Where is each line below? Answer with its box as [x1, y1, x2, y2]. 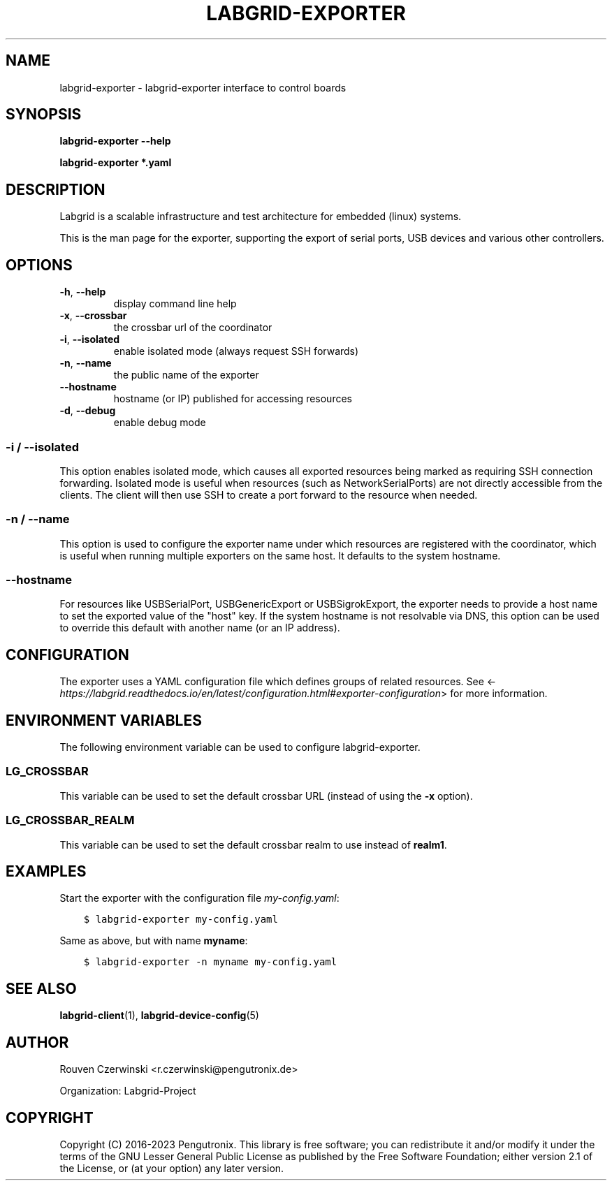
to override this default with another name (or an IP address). [59, 622, 340, 634]
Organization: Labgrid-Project [59, 1085, 196, 1097]
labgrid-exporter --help [59, 135, 171, 147]
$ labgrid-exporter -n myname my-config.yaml [83, 956, 337, 968]
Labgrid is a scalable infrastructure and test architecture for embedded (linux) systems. [59, 210, 462, 223]
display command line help [113, 298, 237, 310]
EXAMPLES [6, 862, 87, 880]
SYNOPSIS [6, 105, 82, 124]
